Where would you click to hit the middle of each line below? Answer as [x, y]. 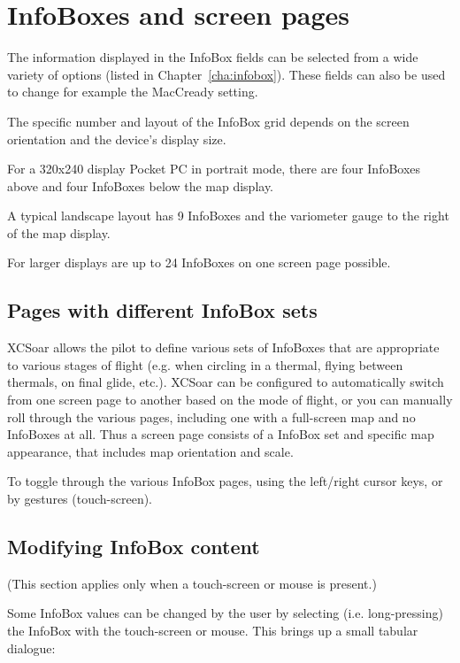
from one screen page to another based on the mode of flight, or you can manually [230, 400]
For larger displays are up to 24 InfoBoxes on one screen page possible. [199, 262]
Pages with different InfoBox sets [162, 310]
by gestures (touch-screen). [80, 499]
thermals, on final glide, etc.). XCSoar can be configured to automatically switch [226, 382]
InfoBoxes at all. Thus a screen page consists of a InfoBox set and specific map [221, 434]
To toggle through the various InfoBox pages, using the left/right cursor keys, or [225, 481]
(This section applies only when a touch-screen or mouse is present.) [192, 583]
